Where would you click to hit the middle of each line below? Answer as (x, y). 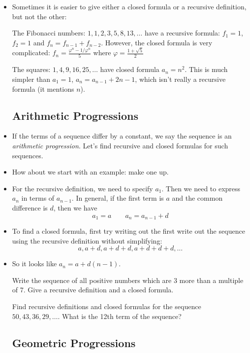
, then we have (75, 207)
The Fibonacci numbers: (49, 33)
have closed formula (130, 69)
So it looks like (34, 264)
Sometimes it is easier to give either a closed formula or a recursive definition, (129, 6)
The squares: (31, 69)
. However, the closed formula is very (157, 42)
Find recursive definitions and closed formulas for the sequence (107, 306)
